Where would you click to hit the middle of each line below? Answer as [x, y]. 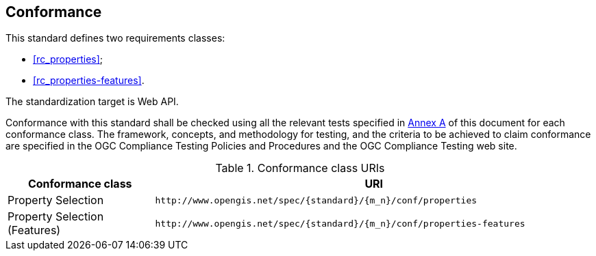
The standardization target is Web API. [92, 102]
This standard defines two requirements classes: [115, 38]
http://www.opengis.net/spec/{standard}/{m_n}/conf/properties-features [340, 223]
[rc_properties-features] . [89, 81]
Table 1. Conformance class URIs [300, 168]
